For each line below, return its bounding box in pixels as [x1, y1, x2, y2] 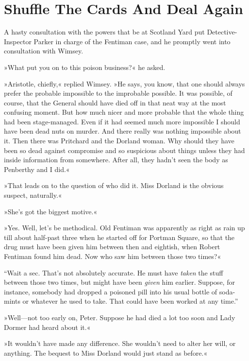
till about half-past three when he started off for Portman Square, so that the [4, 232, 235, 242]
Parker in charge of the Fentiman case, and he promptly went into [33, 36, 231, 46]
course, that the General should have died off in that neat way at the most [4, 97, 226, 107]
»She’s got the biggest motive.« [4, 206, 98, 216]
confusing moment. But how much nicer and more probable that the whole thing [4, 107, 244, 117]
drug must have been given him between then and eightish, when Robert [4, 241, 220, 252]
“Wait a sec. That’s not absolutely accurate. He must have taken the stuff [4, 267, 223, 277]
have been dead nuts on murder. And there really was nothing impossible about [4, 126, 241, 136]
